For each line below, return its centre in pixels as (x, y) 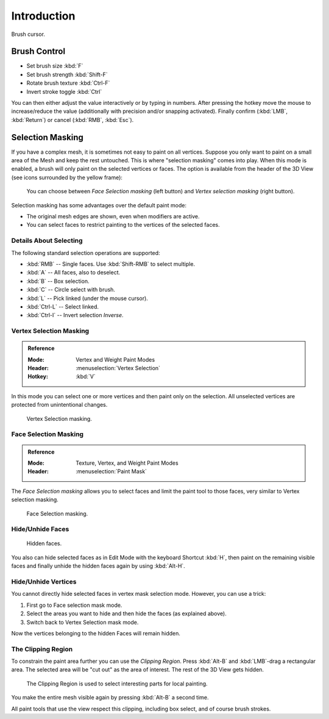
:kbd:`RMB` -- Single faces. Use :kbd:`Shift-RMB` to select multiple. (111, 264)
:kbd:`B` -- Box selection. (58, 281)
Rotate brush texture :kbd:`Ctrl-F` (68, 83)
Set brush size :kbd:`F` (55, 66)
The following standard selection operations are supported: (86, 252)
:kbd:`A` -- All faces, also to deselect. (73, 273)
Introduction (43, 16)
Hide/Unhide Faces (40, 529)
